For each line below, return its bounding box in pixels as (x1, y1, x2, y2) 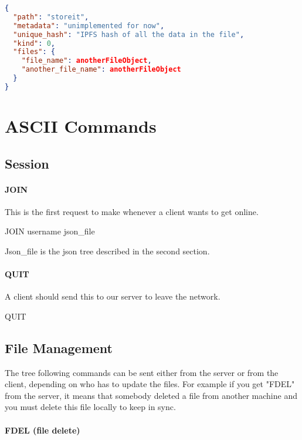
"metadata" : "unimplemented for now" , (13, 21, 165, 30)
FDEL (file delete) (5, 424, 80, 436)
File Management (5, 338, 113, 357)
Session (5, 154, 49, 172)
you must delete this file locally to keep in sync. (5, 401, 176, 413)
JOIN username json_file (5, 225, 95, 237)
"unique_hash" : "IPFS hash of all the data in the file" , (13, 30, 245, 39)
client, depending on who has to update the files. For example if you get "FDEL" (5, 378, 295, 390)
